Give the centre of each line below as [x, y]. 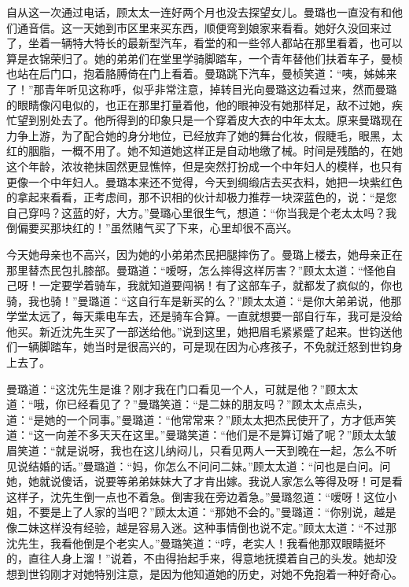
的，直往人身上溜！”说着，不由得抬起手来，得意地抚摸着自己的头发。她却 [196, 558]
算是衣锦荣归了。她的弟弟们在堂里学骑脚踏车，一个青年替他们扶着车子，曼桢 [204, 58]
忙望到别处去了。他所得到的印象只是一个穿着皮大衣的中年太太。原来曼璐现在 [204, 120]
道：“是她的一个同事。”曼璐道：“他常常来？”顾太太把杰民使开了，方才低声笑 [201, 419]
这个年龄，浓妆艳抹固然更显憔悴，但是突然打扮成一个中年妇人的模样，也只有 [204, 166]
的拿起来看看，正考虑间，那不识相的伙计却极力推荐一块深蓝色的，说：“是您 [202, 197]
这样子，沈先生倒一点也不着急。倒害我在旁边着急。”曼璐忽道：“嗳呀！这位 [196, 496]
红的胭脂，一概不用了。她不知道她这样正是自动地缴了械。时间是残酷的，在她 [204, 151]
